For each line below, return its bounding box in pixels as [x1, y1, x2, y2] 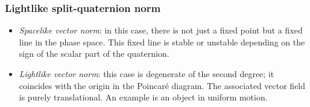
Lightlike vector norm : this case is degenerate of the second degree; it [19, 68, 274, 80]
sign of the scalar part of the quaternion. [19, 47, 169, 60]
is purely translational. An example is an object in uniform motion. [19, 91, 268, 103]
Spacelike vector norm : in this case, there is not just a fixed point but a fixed [19, 24, 303, 36]
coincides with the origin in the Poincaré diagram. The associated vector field [19, 79, 306, 91]
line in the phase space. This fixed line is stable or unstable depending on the [19, 35, 305, 48]
